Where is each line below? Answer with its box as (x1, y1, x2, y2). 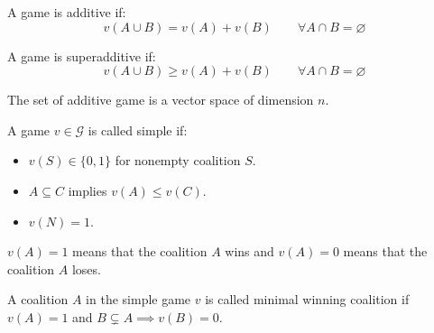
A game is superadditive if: (7, 46, 156, 65)
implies (68, 180, 107, 199)
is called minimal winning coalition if (205, 290, 410, 309)
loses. (71, 259, 101, 278)
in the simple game (86, 290, 191, 309)
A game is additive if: (7, 3, 126, 21)
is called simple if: (88, 120, 188, 139)
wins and (225, 242, 274, 261)
